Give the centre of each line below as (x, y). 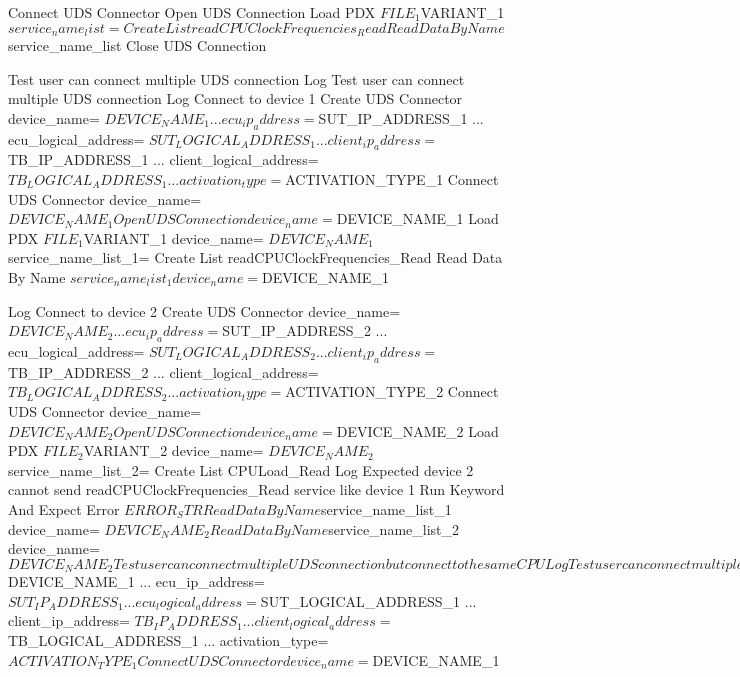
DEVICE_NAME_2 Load (417, 430)
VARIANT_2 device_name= (173, 450)
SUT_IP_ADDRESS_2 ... (305, 330)
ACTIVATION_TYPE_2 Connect (392, 391)
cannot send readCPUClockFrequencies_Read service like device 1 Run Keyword (256, 489)
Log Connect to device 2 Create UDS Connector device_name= (204, 310)
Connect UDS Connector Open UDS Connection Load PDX (192, 12)
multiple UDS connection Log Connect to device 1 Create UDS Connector (235, 98)
